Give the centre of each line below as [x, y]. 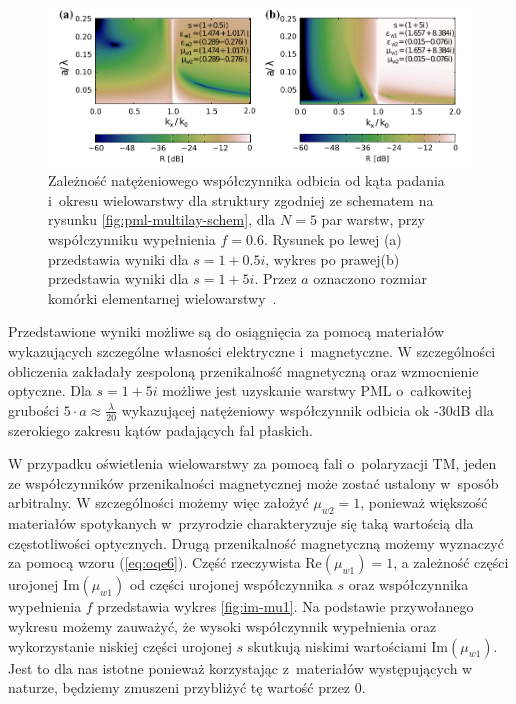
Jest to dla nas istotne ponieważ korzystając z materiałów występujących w [240, 667]
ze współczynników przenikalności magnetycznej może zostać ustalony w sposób [253, 482]
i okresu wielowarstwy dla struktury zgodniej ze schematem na [241, 199]
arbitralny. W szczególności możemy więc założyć [158, 502]
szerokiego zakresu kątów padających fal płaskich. [160, 429]
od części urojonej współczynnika [231, 584]
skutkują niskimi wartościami [337, 645]
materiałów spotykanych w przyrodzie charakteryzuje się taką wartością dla [241, 523]
